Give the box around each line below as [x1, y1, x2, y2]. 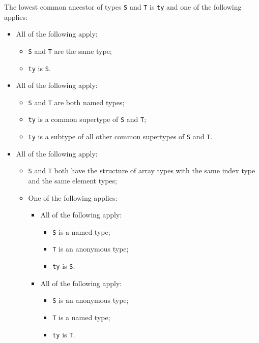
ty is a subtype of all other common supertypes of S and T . [28, 131, 213, 142]
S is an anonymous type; [52, 295, 129, 305]
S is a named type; [52, 226, 110, 237]
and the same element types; [28, 175, 117, 185]
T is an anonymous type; [52, 243, 129, 254]
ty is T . [52, 329, 75, 339]
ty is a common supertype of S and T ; [28, 114, 147, 124]
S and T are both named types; [28, 97, 125, 107]
